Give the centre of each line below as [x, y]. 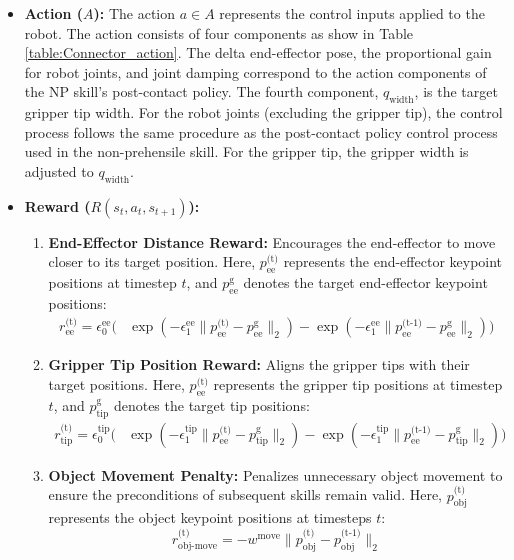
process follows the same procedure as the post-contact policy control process [261, 131]
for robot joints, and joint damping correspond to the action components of [255, 71]
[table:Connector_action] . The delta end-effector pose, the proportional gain [258, 52]
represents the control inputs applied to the [352, 13]
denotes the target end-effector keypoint [365, 282]
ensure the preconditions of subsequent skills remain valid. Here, [245, 494]
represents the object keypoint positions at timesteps [210, 517]
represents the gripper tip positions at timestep [358, 383]
